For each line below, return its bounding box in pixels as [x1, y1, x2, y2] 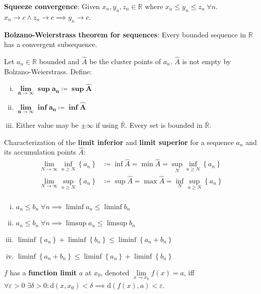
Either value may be [16, 120, 79, 130]
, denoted [100, 267, 129, 277]
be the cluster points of [89, 56, 161, 66]
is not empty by [182, 56, 231, 66]
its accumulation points [4, 146, 76, 157]
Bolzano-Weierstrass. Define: [4, 66, 92, 76]
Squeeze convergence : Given [4, 1, 100, 11]
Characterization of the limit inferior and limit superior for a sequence [4, 136, 234, 147]
